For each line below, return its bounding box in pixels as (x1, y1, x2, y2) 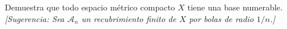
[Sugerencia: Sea (5, 12, 65, 24)
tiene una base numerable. (187, 1, 283, 13)
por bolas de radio (189, 12, 254, 24)
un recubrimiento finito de (81, 12, 176, 24)
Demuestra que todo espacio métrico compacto (5, 1, 175, 13)
